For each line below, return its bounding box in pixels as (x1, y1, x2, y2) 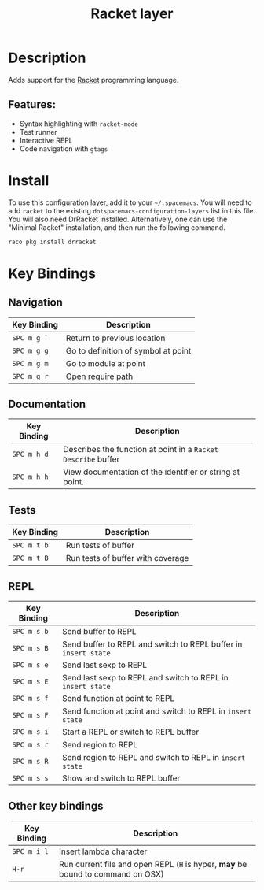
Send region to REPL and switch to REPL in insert (61, 752, 246, 762)
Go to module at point (65, 358, 146, 369)
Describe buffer (62, 454, 120, 465)
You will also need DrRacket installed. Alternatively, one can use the (8, 214, 228, 224)
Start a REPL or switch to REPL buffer (61, 726, 200, 737)
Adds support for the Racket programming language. (8, 75, 179, 84)
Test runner (19, 127, 57, 136)
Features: (8, 98, 57, 111)
